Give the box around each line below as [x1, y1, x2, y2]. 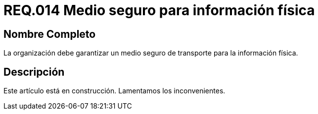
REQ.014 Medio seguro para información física [3, 2, 315, 19]
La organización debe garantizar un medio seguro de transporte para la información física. [3, 49, 298, 57]
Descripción [3, 65, 65, 78]
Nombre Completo [3, 28, 96, 40]
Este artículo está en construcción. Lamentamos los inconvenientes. [3, 86, 226, 95]
